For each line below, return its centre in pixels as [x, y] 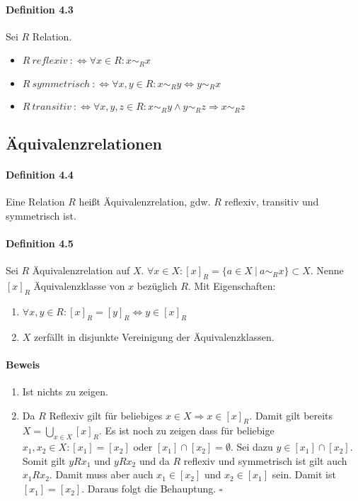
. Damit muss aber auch [101, 474]
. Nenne [327, 270]
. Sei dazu [252, 447]
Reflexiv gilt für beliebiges [106, 415]
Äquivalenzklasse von [79, 286]
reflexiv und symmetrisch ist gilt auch [265, 460]
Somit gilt [44, 460]
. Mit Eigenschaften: [232, 286]
